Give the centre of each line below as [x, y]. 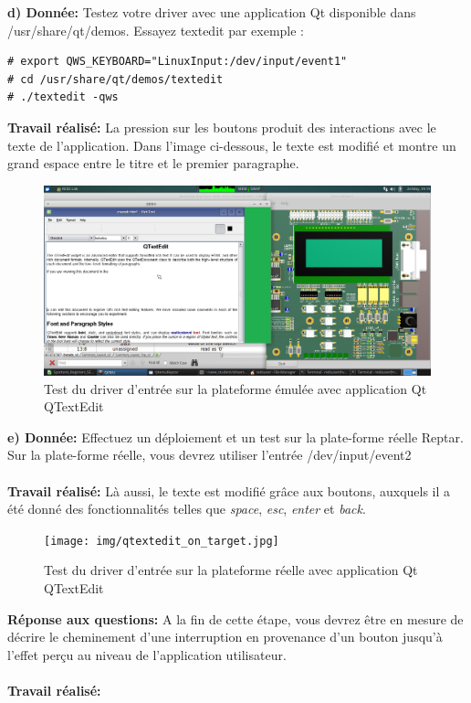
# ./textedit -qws [63, 97]
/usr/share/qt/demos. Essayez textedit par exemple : [156, 30]
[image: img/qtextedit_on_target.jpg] [162, 541]
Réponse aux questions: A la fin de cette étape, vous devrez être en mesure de [235, 618]
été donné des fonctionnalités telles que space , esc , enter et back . [187, 509]
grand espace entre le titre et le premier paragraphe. [153, 163]
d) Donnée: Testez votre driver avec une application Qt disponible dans [212, 12]
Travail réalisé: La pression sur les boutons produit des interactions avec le [222, 127]
